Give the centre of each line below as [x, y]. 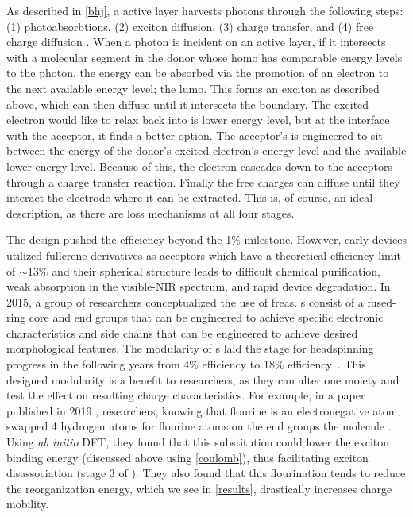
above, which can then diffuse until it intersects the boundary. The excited [188, 104]
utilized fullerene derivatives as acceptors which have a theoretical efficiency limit [204, 255]
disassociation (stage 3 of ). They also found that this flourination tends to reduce [206, 473]
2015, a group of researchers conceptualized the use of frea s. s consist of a [185, 301]
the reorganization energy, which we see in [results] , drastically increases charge [199, 488]
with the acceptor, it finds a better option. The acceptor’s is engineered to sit [195, 135]
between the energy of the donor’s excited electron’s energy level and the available [206, 150]
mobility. [28, 504]
